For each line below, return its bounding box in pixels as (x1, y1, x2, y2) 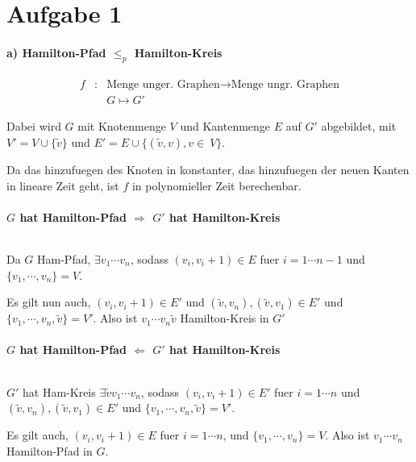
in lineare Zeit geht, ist (6, 177, 119, 194)
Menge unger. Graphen (106, 79, 220, 91)
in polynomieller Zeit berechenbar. (131, 177, 302, 194)
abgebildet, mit (321, 118, 397, 135)
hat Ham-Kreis (23, 383, 96, 400)
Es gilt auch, (6, 427, 69, 443)
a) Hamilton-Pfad (6, 44, 106, 60)
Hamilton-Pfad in (6, 442, 93, 459)
